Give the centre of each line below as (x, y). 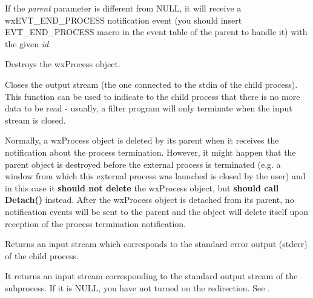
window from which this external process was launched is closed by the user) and (155, 176)
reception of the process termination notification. (95, 223)
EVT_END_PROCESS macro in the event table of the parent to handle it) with (156, 32)
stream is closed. (35, 120)
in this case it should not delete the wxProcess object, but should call (142, 187)
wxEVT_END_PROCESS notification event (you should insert (124, 20)
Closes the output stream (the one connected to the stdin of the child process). (151, 84)
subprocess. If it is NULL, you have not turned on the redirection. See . (137, 287)
